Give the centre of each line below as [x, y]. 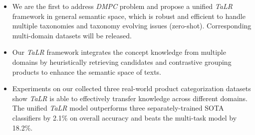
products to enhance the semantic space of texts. [87, 71]
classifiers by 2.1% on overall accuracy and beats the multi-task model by [125, 117]
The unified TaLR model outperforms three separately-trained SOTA [118, 108]
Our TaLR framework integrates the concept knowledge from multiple [119, 52]
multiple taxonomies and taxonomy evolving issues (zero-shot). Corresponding [132, 26]
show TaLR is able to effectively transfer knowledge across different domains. [130, 98]
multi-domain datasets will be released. [72, 35]
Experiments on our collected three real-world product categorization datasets [131, 88]
